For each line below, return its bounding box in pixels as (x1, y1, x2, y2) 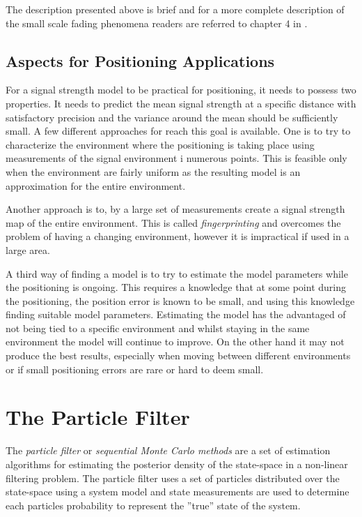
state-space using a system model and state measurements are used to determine (6, 484, 349, 499)
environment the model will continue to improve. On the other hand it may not (6, 334, 345, 349)
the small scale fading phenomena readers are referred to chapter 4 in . (6, 15, 308, 30)
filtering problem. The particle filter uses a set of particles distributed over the (6, 470, 340, 485)
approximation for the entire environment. (6, 178, 186, 193)
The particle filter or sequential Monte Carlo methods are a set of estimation (6, 443, 331, 458)
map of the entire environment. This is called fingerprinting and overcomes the (6, 215, 341, 230)
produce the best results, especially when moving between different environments (6, 348, 351, 363)
